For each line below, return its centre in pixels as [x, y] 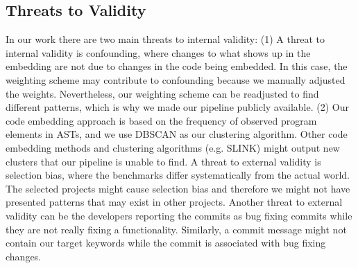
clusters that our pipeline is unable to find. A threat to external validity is [163, 161]
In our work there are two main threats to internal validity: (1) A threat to [165, 39]
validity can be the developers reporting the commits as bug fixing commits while [179, 215]
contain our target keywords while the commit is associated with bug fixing [166, 243]
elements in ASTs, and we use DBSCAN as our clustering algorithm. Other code [177, 134]
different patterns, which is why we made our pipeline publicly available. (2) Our [177, 107]
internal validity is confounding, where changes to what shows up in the [158, 52]
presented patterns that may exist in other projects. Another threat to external [174, 202]
